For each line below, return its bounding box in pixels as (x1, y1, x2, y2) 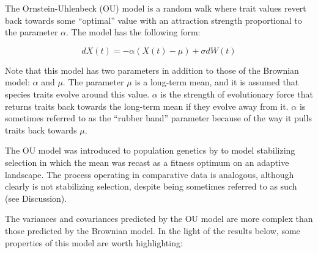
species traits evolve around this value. (5, 87, 150, 100)
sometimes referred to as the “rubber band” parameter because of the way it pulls (5, 112, 312, 124)
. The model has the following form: (66, 26, 201, 38)
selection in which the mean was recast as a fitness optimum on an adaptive (5, 155, 289, 168)
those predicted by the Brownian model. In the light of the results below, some (5, 224, 300, 237)
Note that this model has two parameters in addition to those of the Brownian (5, 63, 299, 76)
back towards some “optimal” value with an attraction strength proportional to (5, 13, 302, 26)
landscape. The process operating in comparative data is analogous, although (5, 168, 294, 180)
